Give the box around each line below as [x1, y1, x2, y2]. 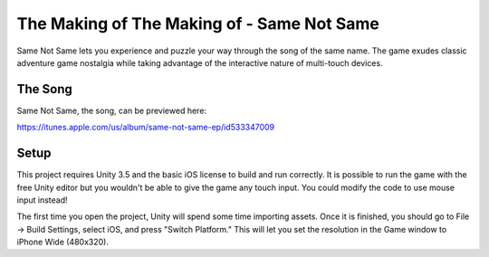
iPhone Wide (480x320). [16, 236, 109, 248]
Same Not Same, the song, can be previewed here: [16, 105, 207, 116]
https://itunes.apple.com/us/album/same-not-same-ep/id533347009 [16, 122, 275, 133]
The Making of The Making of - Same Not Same [16, 14, 380, 33]
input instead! [16, 195, 68, 205]
